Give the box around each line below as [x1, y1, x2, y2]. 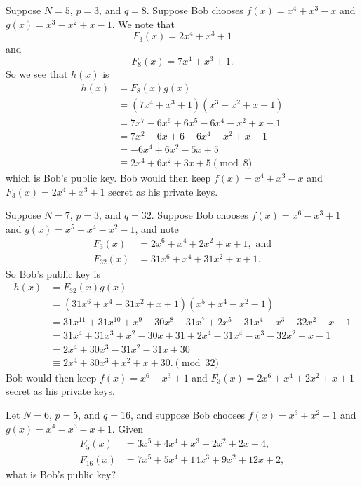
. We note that [112, 16, 175, 31]
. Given [112, 421, 144, 436]
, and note [135, 221, 179, 236]
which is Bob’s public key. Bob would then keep [6, 170, 211, 185]
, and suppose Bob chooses [130, 407, 245, 421]
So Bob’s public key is [6, 266, 100, 281]
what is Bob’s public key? [6, 467, 116, 482]
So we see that [6, 66, 68, 81]
